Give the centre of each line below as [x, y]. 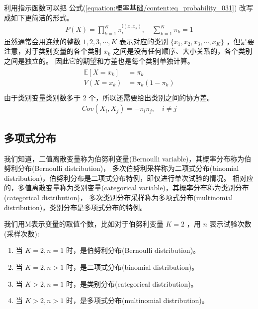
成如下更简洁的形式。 [39, 17]
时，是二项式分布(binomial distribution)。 [132, 267]
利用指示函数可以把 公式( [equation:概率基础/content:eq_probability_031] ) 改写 [129, 7]
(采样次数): [22, 233]
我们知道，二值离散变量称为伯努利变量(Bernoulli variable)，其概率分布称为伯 [128, 158]
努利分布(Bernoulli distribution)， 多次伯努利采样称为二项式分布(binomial [122, 168]
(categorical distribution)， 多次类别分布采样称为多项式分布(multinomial [119, 197]
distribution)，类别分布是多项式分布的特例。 [76, 207]
